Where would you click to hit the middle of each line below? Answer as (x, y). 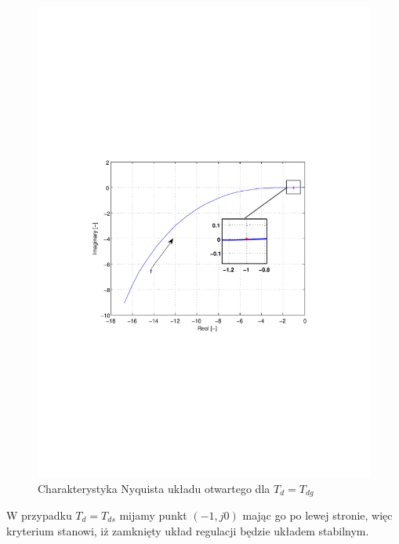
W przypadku (39, 515)
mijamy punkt (153, 515)
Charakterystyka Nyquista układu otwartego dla (154, 488)
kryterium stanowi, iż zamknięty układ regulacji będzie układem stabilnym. (188, 530)
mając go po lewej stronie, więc (317, 515)
